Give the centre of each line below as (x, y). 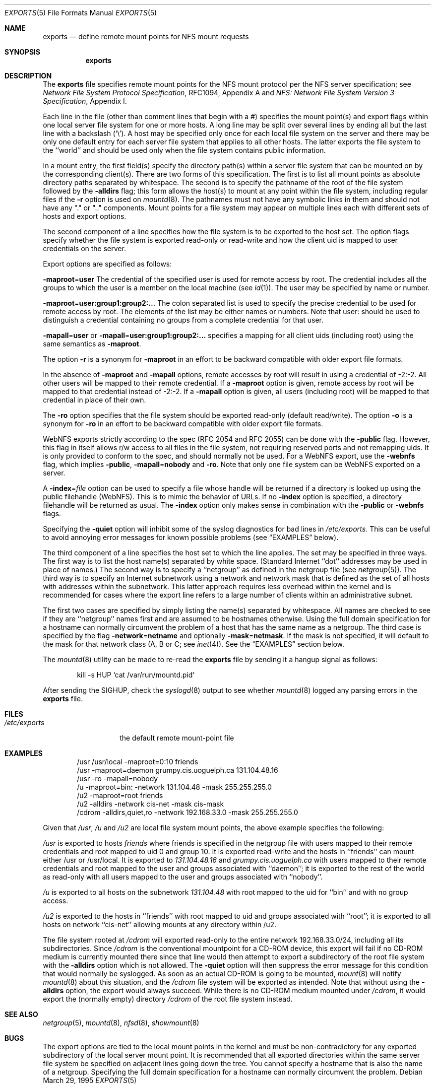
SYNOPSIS (23, 52)
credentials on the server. (84, 248)
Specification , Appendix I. (85, 101)
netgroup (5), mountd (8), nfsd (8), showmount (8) (121, 1023)
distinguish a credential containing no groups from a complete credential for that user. (183, 320)
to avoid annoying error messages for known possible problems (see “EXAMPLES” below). (191, 537)
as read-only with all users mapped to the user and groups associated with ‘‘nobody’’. (183, 877)
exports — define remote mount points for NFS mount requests (146, 36)
